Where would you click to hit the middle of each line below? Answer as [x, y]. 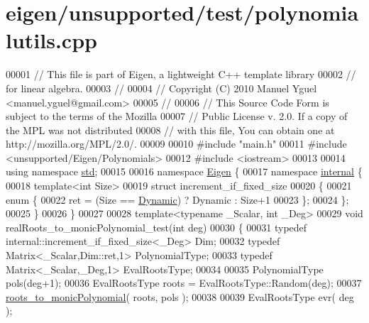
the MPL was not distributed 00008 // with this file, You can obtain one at [170, 130]
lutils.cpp [51, 40]
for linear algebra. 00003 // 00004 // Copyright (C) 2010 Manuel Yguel [161, 88]
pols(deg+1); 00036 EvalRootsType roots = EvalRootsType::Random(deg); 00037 [184, 283]
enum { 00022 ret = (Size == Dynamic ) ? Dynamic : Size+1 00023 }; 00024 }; [177, 199]
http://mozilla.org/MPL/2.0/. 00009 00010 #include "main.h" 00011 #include [176, 144]
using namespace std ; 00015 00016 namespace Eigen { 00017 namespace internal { [184, 171]
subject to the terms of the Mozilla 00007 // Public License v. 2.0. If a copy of [177, 116]
